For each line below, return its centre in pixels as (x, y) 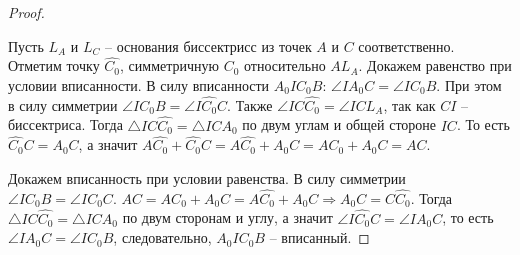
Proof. (26, 12)
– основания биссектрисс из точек (208, 45)
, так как (409, 104)
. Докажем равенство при (435, 65)
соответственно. (406, 45)
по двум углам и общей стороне (339, 124)
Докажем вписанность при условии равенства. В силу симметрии (207, 178)
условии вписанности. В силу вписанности (139, 85)
